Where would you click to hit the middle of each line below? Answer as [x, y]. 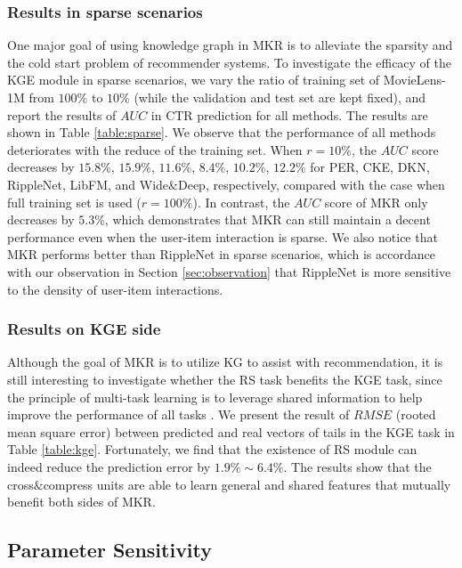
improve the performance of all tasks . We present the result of [178, 414]
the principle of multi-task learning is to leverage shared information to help [215, 397]
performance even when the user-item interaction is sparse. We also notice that [223, 236]
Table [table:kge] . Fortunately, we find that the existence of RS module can [212, 449]
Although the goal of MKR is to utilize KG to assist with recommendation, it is [225, 362]
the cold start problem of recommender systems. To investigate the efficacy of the [230, 62]
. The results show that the [357, 466]
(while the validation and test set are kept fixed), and [280, 97]
